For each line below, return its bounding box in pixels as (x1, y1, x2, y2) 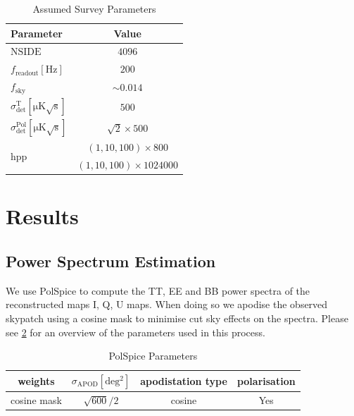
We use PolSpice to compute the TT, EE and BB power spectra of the (6, 283, 310, 298)
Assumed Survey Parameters (32, 1, 156, 16)
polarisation (236, 374, 296, 389)
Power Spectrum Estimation (6, 250, 216, 272)
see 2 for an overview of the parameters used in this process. (6, 324, 265, 339)
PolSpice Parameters (108, 348, 198, 363)
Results (6, 202, 79, 231)
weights (18, 374, 55, 389)
